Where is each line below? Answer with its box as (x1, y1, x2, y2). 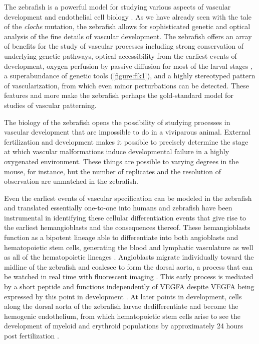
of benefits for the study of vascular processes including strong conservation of (4, 41, 243, 51)
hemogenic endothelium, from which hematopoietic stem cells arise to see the (4, 310, 241, 321)
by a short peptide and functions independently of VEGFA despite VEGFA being (4, 281, 254, 292)
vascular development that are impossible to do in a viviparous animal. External (4, 127, 251, 137)
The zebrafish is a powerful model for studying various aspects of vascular (4, 2, 231, 12)
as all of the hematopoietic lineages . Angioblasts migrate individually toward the (4, 252, 254, 262)
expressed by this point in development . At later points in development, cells (4, 291, 242, 301)
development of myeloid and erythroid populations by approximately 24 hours (4, 320, 243, 331)
